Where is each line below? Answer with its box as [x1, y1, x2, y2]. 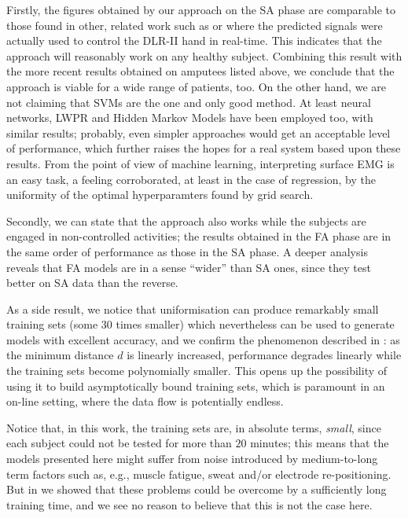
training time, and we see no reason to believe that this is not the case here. [6, 496, 373, 512]
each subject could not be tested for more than [6, 435, 232, 451]
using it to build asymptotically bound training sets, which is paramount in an [6, 377, 385, 394]
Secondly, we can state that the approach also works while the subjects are [6, 212, 366, 229]
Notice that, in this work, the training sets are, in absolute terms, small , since [6, 419, 381, 435]
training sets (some [6, 316, 98, 332]
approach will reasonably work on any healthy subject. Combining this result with [6, 47, 402, 64]
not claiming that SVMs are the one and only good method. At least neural [6, 94, 371, 110]
